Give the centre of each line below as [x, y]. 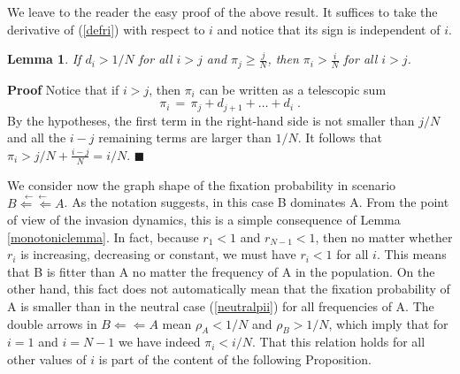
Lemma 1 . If [44, 59]
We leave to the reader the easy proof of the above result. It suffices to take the [222, 11]
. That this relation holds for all [339, 342]
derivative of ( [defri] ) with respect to [106, 29]
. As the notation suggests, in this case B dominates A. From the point [257, 202]
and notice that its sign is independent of [329, 29]
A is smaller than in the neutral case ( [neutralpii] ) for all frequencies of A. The [221, 306]
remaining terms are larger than [185, 137]
